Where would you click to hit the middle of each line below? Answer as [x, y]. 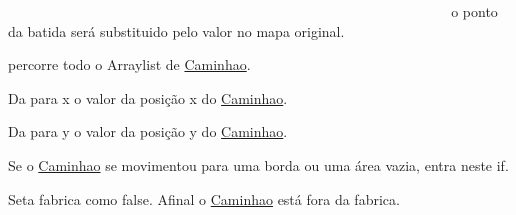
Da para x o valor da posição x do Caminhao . [148, 97]
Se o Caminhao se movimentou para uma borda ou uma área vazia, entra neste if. [258, 164]
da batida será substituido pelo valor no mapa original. [176, 30]
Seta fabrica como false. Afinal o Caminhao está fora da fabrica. [204, 198]
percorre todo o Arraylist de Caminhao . [129, 64]
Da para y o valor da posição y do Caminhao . [148, 131]
